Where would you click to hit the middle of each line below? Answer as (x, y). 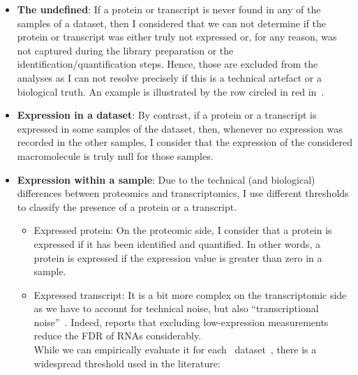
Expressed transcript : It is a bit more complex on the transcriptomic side (190, 294)
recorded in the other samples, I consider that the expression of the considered (185, 142)
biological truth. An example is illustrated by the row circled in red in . (171, 91)
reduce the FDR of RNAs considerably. (118, 336)
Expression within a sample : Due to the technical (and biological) (166, 179)
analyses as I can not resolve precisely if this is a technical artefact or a (169, 77)
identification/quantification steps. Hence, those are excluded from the (167, 64)
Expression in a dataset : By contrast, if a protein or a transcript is (167, 115)
